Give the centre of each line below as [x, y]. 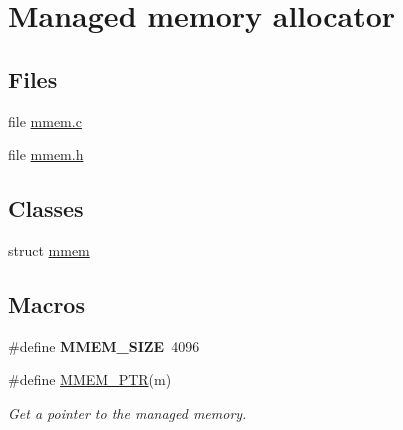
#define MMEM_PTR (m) [90, 379]
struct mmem [49, 249]
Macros [46, 303]
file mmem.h [46, 154]
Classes [46, 208]
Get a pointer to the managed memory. [127, 412]
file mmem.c [45, 120]
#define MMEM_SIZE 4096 [104, 345]
